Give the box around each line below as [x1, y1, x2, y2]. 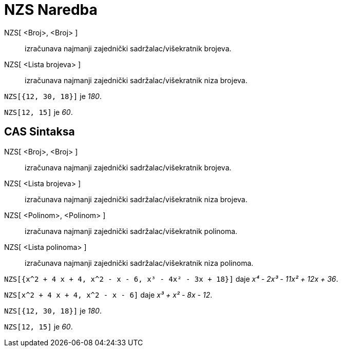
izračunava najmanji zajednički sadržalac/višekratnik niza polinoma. [25, 258, 254, 267]
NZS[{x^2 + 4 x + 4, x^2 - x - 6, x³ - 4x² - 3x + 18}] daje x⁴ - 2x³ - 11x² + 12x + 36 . [4, 274, 338, 283]
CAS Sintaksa [4, 125, 75, 139]
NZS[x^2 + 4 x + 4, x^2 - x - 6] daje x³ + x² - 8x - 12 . [4, 290, 213, 299]
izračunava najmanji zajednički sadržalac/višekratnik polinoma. [25, 226, 238, 236]
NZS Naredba [4, 1, 98, 18]
